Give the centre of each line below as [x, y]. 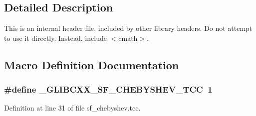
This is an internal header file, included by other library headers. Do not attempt [128, 28]
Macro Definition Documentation [92, 64]
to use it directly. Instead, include [55, 38]
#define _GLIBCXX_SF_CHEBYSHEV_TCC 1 [108, 89]
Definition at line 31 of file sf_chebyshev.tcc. [72, 108]
